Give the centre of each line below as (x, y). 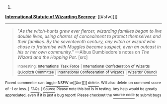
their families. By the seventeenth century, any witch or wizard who (86, 41)
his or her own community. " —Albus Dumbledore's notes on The (83, 52)
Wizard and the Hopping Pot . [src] (52, 57)
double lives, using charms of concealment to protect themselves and (89, 36)
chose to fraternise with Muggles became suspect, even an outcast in (89, 47)
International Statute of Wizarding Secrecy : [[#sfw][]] (61, 17)
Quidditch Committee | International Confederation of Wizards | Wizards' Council (87, 72)
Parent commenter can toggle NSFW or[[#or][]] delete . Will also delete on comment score (83, 83)
